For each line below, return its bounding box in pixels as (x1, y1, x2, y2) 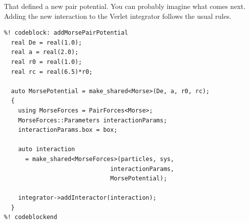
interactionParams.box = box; (18, 126, 118, 134)
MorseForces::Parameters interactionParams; (18, 116, 167, 124)
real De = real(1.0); (11, 39, 82, 46)
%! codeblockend (4, 214, 57, 221)
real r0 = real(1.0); (11, 58, 82, 65)
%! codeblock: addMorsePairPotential (4, 29, 128, 37)
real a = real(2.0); (11, 49, 79, 56)
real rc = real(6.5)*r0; (11, 68, 93, 75)
